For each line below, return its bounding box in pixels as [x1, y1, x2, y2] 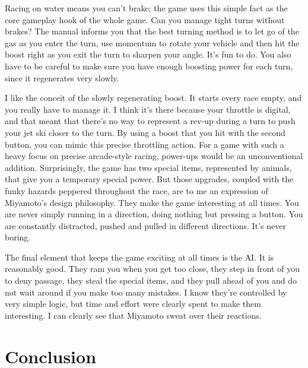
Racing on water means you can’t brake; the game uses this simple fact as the [5, 2, 288, 14]
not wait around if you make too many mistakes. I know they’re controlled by [5, 285, 287, 298]
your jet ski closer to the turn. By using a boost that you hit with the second [5, 126, 285, 138]
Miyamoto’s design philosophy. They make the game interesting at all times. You [5, 196, 299, 208]
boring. [5, 231, 31, 243]
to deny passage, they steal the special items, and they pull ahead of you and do [5, 274, 297, 287]
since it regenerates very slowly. [5, 71, 119, 84]
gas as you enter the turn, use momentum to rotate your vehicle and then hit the [5, 36, 300, 49]
